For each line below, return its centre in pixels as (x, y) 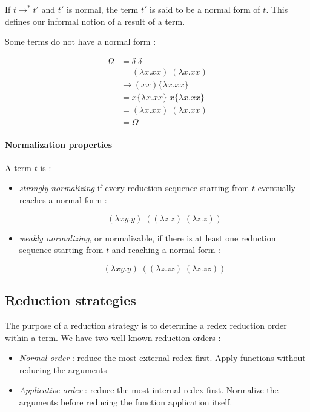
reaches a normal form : (63, 199)
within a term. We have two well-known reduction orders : (113, 337)
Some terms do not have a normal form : (81, 42)
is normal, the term (102, 9)
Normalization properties (59, 144)
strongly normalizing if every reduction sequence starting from (134, 188)
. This (277, 9)
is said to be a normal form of (205, 9)
